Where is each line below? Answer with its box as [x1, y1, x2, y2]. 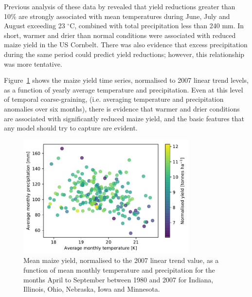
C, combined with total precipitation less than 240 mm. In [70, 20, 244, 31]
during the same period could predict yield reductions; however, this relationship [4, 49, 245, 59]
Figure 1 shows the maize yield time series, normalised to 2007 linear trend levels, [4, 75, 249, 85]
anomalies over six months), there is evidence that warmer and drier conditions [4, 103, 240, 113]
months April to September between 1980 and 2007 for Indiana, [23, 274, 214, 284]
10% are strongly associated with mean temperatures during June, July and [4, 11, 230, 21]
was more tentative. [4, 58, 62, 69]
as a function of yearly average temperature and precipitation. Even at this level [4, 84, 243, 94]
